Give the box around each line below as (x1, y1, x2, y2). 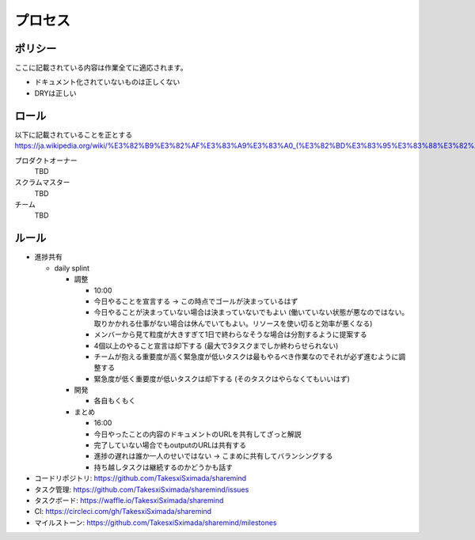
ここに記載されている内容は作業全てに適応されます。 (14, 63, 188, 73)
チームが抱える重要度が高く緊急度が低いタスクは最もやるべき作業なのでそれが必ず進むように (93, 352, 399, 361)
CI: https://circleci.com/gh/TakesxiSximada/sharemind (34, 507, 212, 516)
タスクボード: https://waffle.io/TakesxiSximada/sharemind (34, 495, 224, 505)
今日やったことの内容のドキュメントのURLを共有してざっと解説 (93, 429, 302, 439)
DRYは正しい (34, 88, 77, 98)
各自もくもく (93, 396, 136, 406)
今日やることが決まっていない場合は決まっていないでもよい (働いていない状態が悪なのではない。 (93, 308, 409, 317)
